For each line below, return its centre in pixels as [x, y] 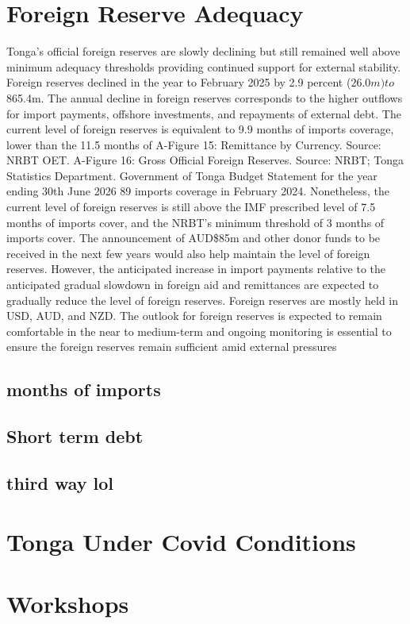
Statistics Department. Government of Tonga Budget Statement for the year [192, 175]
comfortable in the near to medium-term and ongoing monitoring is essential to [199, 331]
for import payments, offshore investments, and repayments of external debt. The [204, 113]
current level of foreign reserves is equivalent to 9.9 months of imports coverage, [200, 129]
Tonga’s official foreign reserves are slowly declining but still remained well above [203, 51]
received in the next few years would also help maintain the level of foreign [188, 253]
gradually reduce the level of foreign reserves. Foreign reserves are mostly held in [203, 300]
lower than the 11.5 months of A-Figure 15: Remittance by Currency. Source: [194, 144]
